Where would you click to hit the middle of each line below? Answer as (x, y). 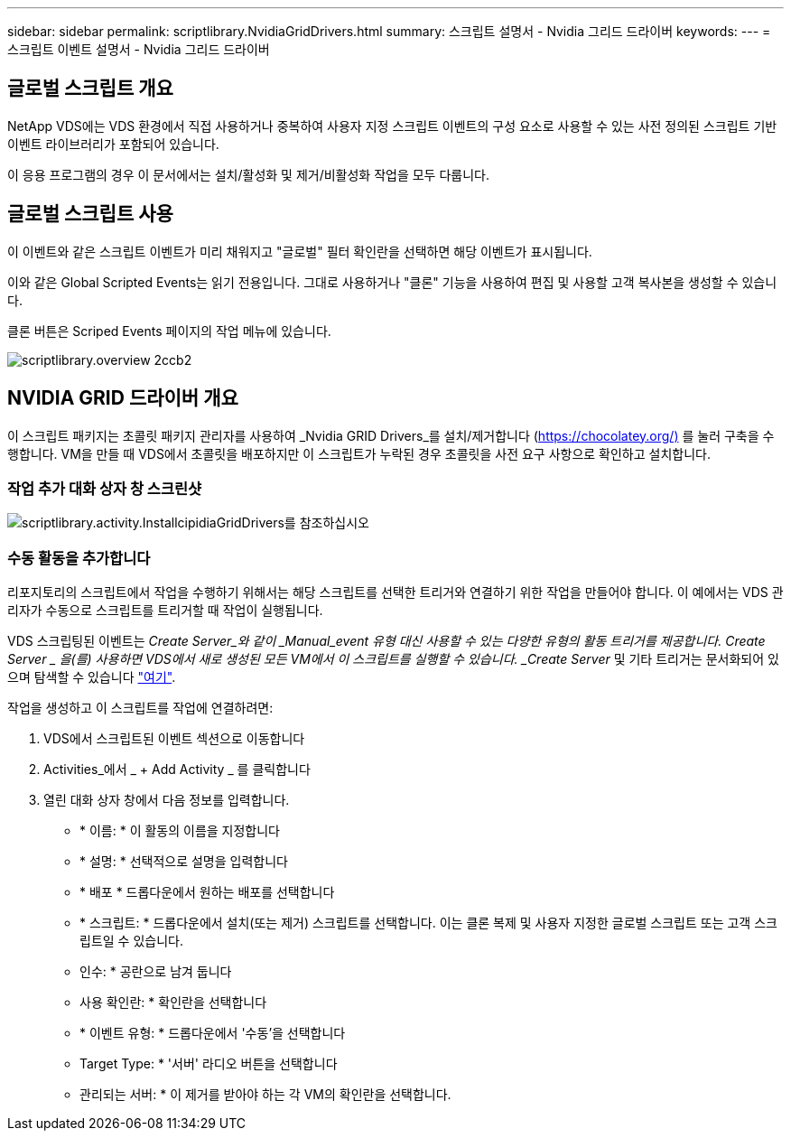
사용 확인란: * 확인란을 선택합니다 (173, 1003)
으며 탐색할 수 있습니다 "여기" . (92, 677)
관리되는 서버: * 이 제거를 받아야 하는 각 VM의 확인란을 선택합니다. (265, 1095)
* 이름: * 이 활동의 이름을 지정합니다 (180, 831)
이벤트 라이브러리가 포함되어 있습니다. (113, 144)
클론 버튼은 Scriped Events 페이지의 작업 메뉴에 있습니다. (169, 331)
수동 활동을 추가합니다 (79, 558)
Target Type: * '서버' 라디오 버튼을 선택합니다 (209, 1064)
